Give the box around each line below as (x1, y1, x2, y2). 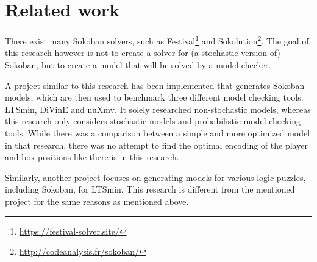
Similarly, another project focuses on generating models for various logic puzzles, (5, 171, 306, 183)
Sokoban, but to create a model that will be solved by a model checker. (5, 58, 271, 71)
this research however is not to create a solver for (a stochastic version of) (5, 46, 280, 59)
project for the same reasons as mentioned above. (5, 194, 189, 207)
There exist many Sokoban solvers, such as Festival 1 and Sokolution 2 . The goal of (5, 33, 309, 47)
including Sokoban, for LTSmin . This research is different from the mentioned (5, 183, 295, 196)
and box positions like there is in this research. (5, 150, 179, 163)
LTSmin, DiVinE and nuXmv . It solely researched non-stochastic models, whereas (5, 102, 311, 115)
